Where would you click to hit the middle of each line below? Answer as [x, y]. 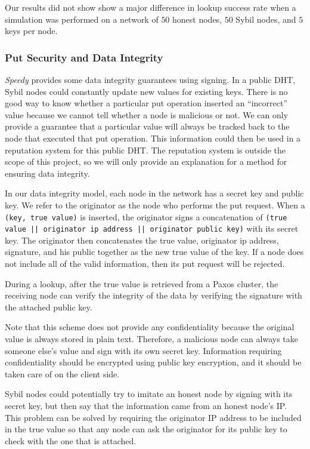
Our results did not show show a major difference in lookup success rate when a [151, 7]
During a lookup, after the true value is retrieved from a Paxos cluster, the [142, 283]
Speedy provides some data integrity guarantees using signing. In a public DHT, [150, 79]
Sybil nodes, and [266, 19]
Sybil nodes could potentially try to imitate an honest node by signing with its [149, 394]
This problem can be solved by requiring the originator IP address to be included [153, 417]
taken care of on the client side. [62, 373]
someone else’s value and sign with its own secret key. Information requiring [143, 350]
